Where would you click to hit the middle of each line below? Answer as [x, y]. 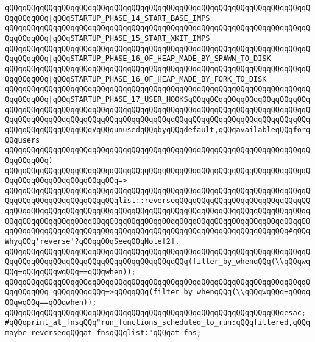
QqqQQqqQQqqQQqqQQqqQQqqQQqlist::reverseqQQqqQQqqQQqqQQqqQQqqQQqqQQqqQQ [158, 201]
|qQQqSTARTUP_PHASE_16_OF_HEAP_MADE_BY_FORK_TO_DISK [157, 79]
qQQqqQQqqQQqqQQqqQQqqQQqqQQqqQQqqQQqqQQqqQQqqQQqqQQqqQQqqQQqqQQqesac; [155, 312]
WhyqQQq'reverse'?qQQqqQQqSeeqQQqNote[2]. [92, 242]
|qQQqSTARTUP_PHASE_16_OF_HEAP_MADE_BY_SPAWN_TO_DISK [160, 59]
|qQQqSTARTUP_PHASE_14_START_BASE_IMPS [129, 18]
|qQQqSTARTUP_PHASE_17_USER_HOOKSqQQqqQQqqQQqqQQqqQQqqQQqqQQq [179, 99]
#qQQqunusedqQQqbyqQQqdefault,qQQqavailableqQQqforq [201, 130]
